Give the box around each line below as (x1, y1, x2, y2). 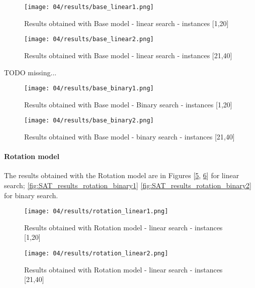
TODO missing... (4, 67, 57, 77)
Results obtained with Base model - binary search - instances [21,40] (24, 131, 235, 141)
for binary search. (4, 190, 58, 200)
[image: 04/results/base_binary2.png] (24, 117, 154, 124)
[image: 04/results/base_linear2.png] (24, 36, 154, 43)
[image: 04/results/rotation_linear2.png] (24, 250, 168, 257)
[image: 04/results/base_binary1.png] (24, 85, 154, 92)
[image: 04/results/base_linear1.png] (24, 4, 154, 11)
